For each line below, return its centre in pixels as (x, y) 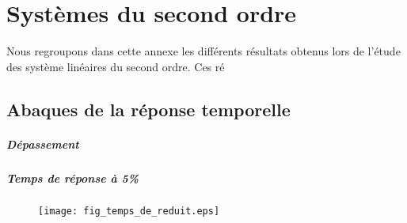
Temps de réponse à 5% (73, 178)
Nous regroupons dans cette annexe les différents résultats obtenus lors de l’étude (203, 51)
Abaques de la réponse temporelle (148, 109)
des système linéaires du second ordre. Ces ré (116, 66)
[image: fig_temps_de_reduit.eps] (129, 211)
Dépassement (43, 144)
